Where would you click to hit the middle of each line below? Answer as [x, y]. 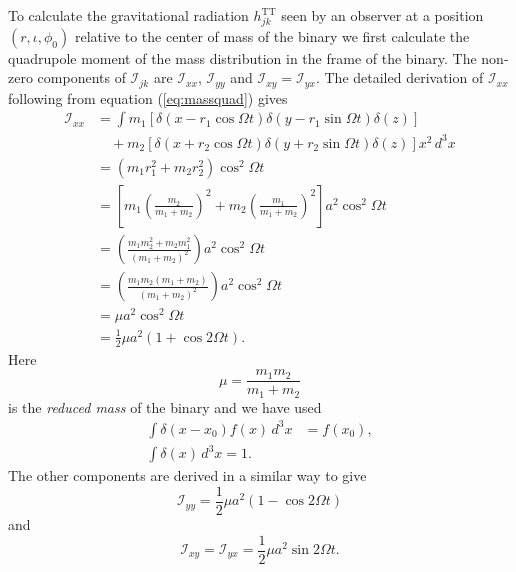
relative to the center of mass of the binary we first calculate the [272, 35]
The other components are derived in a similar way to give [187, 475]
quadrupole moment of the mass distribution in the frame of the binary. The [242, 57]
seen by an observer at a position [382, 15]
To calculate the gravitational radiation [128, 15]
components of [81, 77]
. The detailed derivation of [399, 77]
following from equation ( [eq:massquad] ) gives [148, 97]
